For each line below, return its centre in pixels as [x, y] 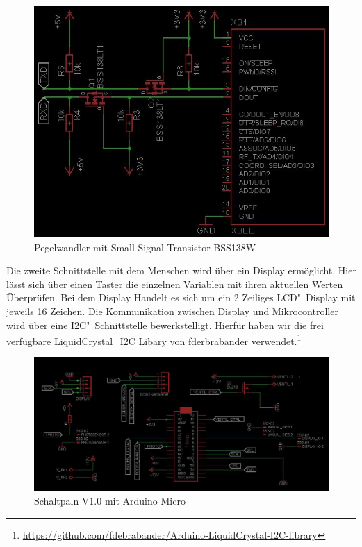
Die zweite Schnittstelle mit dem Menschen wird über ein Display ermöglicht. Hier [181, 270]
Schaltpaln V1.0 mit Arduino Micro [110, 501]
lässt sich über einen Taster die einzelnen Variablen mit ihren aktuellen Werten [175, 284]
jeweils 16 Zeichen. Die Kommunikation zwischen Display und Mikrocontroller [172, 311]
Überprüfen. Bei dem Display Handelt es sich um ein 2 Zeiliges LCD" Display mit [181, 297]
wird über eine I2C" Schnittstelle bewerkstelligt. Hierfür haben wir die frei [165, 325]
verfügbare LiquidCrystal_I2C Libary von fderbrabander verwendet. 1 [154, 340]
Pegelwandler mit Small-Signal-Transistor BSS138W [145, 247]
